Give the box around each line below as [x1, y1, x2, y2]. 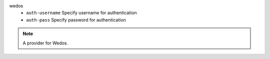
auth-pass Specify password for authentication [26, 16, 126, 22]
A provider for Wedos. [22, 40, 68, 46]
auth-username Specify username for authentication [26, 10, 137, 16]
